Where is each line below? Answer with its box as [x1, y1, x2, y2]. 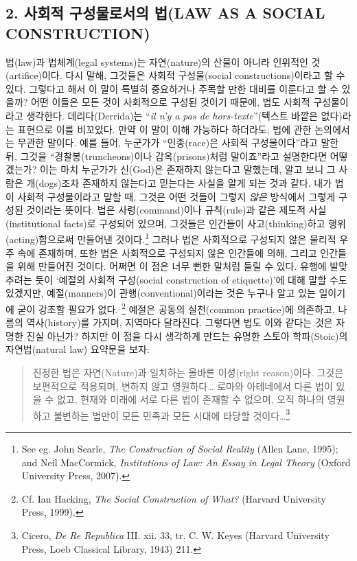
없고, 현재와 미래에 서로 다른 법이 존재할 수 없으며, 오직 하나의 [56, 392, 325, 407]
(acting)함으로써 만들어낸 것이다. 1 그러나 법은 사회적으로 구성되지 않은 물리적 [5, 230, 336, 246]
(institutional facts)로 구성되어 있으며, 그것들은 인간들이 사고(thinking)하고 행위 [5, 216, 346, 230]
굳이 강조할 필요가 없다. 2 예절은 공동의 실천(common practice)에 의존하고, [17, 299, 335, 316]
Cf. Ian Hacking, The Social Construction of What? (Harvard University [21, 491, 326, 505]
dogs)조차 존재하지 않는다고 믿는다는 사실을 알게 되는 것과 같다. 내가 [38, 175, 332, 190]
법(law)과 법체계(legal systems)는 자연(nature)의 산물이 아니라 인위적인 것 [5, 54, 321, 69]
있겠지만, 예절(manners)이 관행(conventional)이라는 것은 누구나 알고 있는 [5, 286, 316, 300]
